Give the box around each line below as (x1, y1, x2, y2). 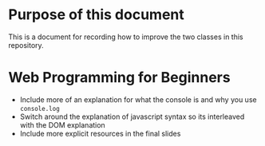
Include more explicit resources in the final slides (19, 128, 181, 138)
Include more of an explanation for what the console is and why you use (19, 94, 257, 105)
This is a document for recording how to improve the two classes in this (8, 32, 243, 41)
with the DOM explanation (19, 120, 105, 129)
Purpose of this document (8, 6, 185, 24)
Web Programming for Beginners (8, 69, 231, 87)
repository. (8, 40, 44, 49)
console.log (19, 105, 60, 112)
